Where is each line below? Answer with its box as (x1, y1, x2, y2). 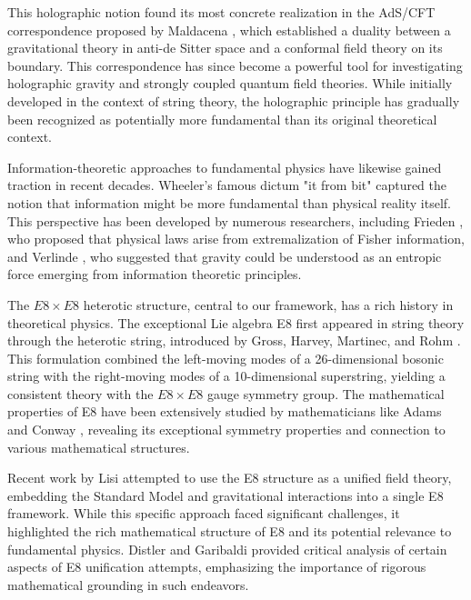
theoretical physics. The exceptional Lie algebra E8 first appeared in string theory (7, 313, 465, 332)
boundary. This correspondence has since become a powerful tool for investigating (7, 55, 463, 75)
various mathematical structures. (7, 437, 190, 456)
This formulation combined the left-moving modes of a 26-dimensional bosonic (7, 348, 444, 367)
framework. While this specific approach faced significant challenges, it (7, 504, 400, 523)
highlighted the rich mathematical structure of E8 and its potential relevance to (7, 522, 452, 541)
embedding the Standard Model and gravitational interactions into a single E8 (7, 485, 444, 505)
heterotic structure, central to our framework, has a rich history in (83, 295, 454, 314)
